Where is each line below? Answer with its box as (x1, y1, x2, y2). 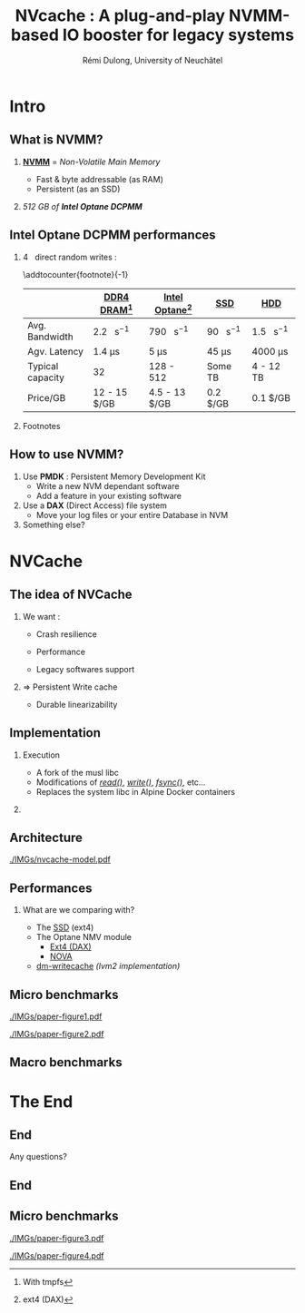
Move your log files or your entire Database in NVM (35, 509, 229, 520)
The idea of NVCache (9, 587, 133, 603)
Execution (22, 750, 61, 760)
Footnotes (22, 420, 61, 431)
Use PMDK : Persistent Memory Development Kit (22, 471, 206, 482)
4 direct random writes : (22, 251, 118, 262)
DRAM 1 (99, 301, 133, 316)
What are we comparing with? (22, 905, 135, 916)
